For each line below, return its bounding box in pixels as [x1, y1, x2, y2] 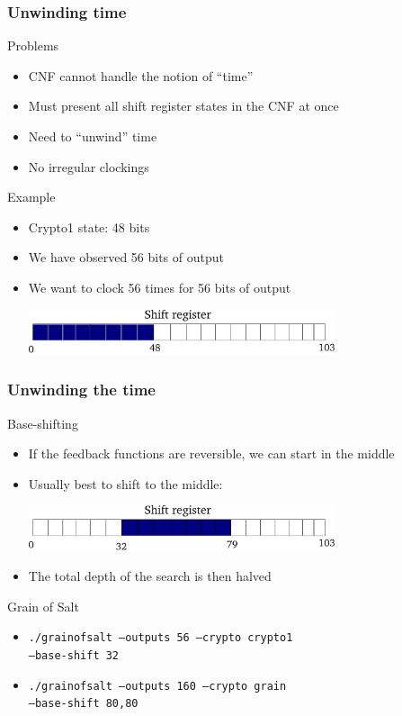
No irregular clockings [28, 157, 149, 176]
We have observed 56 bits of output [28, 248, 224, 267]
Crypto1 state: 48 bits [28, 217, 150, 236]
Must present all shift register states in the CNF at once [28, 96, 339, 115]
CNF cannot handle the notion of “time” [28, 66, 254, 85]
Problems [7, 36, 59, 55]
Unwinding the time [7, 378, 156, 401]
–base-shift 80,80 [28, 697, 138, 711]
